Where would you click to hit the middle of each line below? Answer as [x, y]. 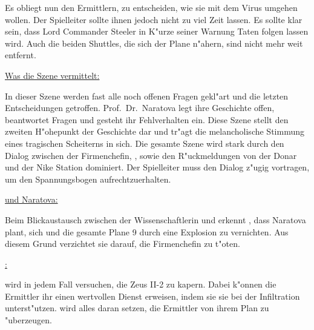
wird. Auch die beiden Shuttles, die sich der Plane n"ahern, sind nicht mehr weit [154, 43]
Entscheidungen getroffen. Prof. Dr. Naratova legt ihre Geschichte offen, [140, 108]
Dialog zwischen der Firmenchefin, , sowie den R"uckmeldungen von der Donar [151, 155]
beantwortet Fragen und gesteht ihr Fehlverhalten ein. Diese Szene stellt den [147, 119]
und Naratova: [31, 199]
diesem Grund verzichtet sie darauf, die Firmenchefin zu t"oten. [123, 244]
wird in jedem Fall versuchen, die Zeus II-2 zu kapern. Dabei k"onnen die [141, 284]
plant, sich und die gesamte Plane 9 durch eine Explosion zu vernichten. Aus [147, 231]
